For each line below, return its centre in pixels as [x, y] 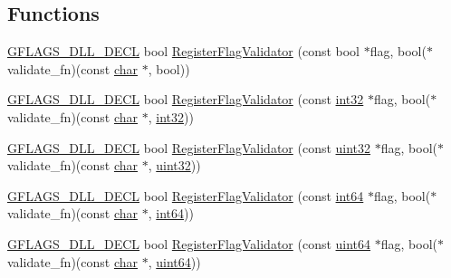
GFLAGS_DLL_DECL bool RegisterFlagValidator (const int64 [186, 195]
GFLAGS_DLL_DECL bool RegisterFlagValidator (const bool [184, 51]
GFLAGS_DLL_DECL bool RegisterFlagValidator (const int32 [186, 99]
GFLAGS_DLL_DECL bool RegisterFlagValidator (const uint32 [189, 147]
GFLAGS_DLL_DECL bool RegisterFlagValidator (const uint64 [189, 243]
